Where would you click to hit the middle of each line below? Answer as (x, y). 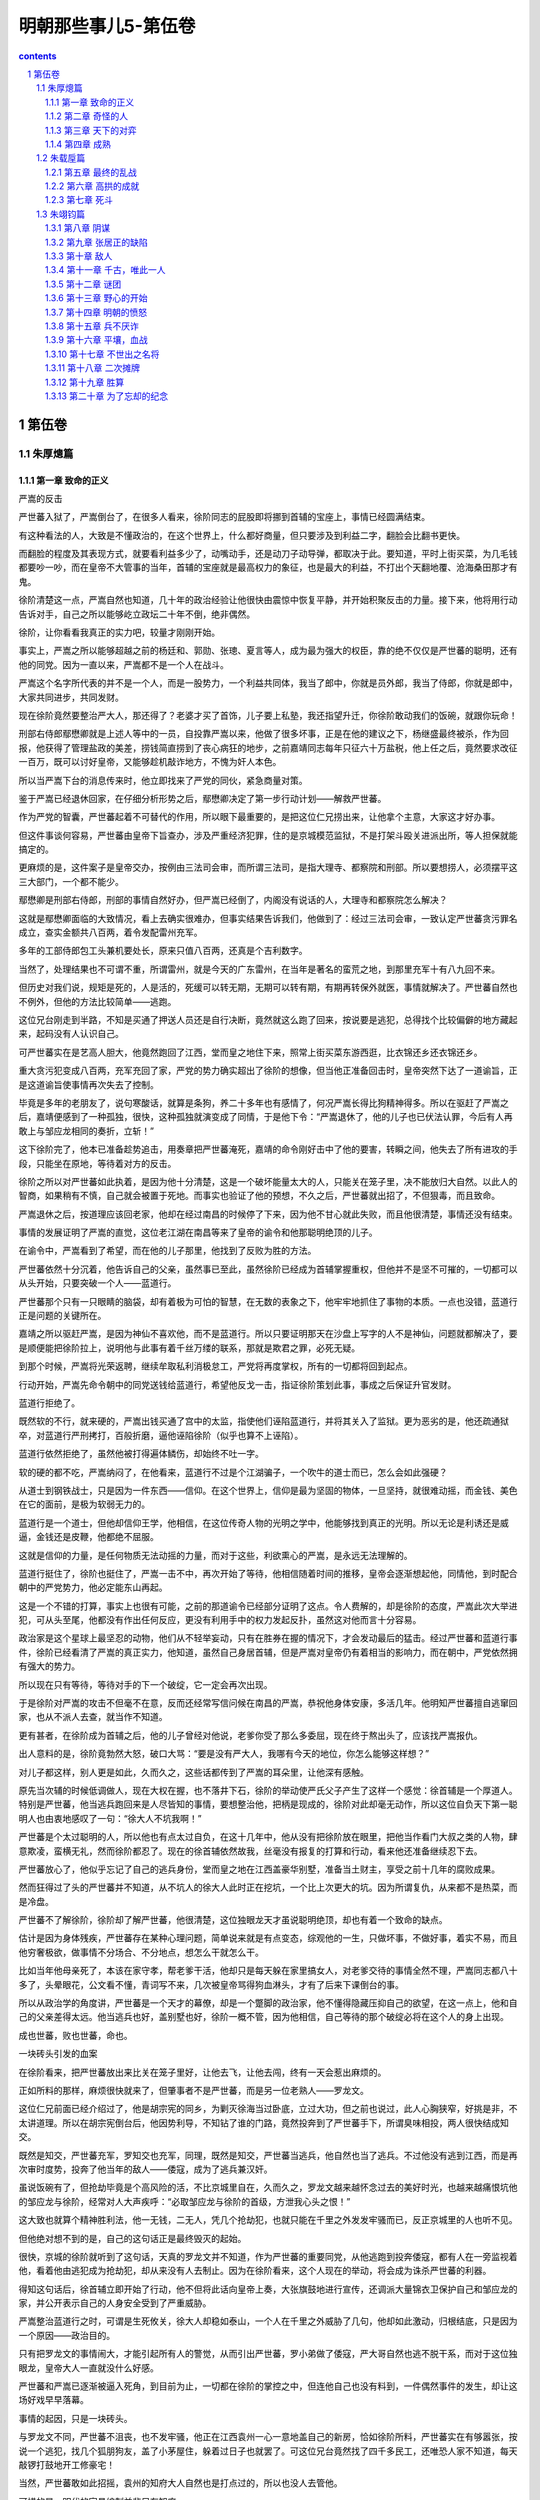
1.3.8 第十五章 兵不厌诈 (92, 326)
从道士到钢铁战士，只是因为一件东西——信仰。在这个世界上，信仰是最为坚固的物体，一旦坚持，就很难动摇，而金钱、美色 (268, 1490)
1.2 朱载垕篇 (61, 158)
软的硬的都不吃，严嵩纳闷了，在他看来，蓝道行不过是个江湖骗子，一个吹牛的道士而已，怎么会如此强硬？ (233, 1472)
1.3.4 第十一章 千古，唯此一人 (105, 270)
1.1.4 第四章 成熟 (78, 144)
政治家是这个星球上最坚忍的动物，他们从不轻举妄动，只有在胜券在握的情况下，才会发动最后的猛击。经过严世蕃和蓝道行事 (268, 1638)
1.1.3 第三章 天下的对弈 (91, 130)
